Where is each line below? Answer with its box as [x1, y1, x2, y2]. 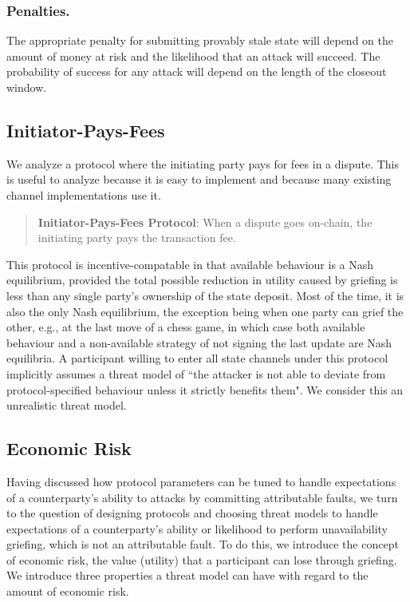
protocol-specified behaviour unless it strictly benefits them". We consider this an [6, 381, 404, 398]
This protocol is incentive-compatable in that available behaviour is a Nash [6, 255, 374, 272]
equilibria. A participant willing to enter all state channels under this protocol [6, 350, 388, 366]
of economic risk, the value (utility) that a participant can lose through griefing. [6, 551, 397, 568]
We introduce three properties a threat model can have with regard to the [6, 567, 369, 584]
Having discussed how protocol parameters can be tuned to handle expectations [6, 473, 396, 489]
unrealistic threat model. [6, 397, 127, 414]
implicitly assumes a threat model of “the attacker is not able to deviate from [6, 365, 386, 382]
